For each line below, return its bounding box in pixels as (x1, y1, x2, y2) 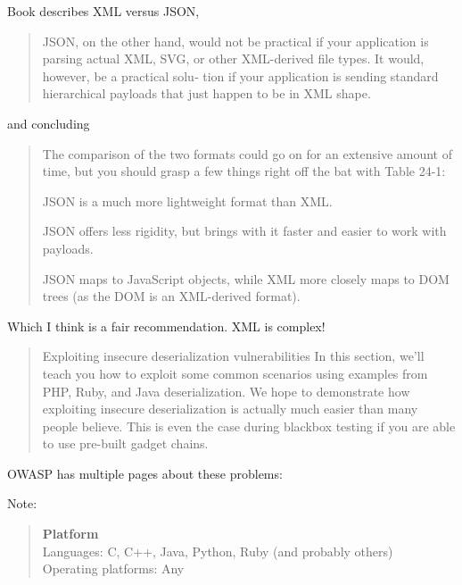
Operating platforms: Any (42, 559, 185, 578)
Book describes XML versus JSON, (7, 2, 200, 20)
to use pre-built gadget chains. (42, 434, 209, 453)
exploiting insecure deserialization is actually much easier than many (42, 399, 418, 418)
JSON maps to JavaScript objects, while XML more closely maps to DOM (42, 269, 450, 288)
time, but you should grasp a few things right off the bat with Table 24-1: (42, 162, 446, 180)
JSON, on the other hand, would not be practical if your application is (42, 31, 429, 50)
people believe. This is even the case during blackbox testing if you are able (42, 416, 456, 435)
